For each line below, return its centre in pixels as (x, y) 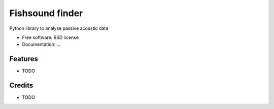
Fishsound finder (46, 13)
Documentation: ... (41, 44)
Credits (21, 86)
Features (24, 59)
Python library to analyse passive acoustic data (59, 28)
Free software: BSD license (50, 37)
